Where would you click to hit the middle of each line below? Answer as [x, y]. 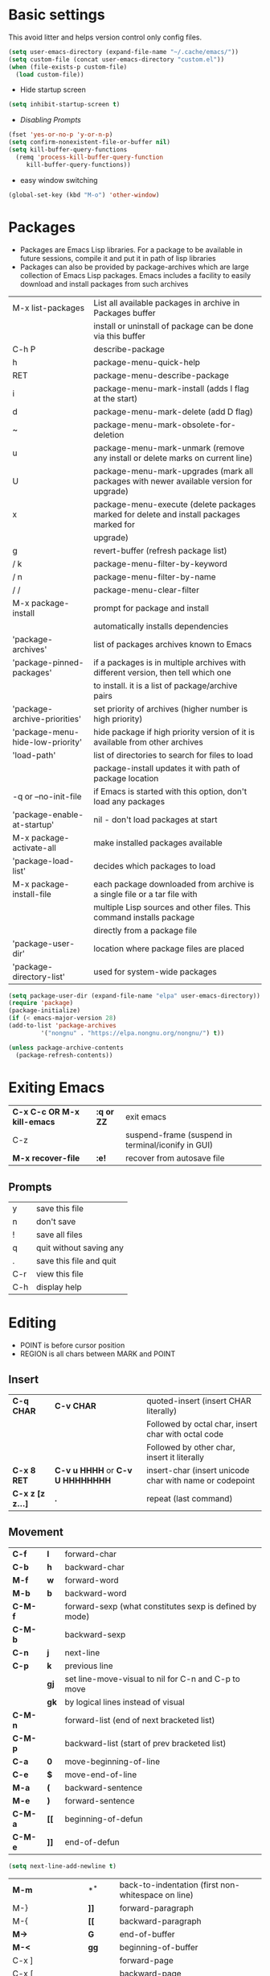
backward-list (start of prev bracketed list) [145, 1743]
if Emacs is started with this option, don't [170, 791]
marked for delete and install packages [167, 514]
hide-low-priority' [47, 741]
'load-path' [34, 755]
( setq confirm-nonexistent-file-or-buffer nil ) [90, 143]
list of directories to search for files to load [173, 755]
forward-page [147, 1960]
